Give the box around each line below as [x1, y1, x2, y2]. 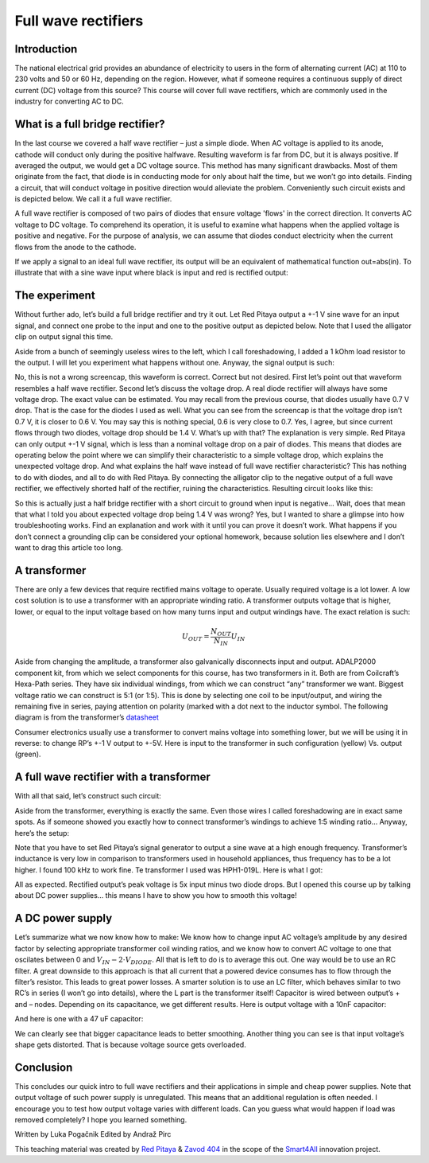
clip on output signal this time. [14, 332, 114, 341]
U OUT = [181, 632, 210, 643]
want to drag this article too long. [14, 543, 123, 552]
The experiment [14, 289, 95, 302]
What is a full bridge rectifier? [14, 118, 165, 131]
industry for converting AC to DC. [14, 96, 125, 107]
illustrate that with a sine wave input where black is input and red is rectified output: [14, 267, 289, 278]
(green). [14, 749, 41, 759]
